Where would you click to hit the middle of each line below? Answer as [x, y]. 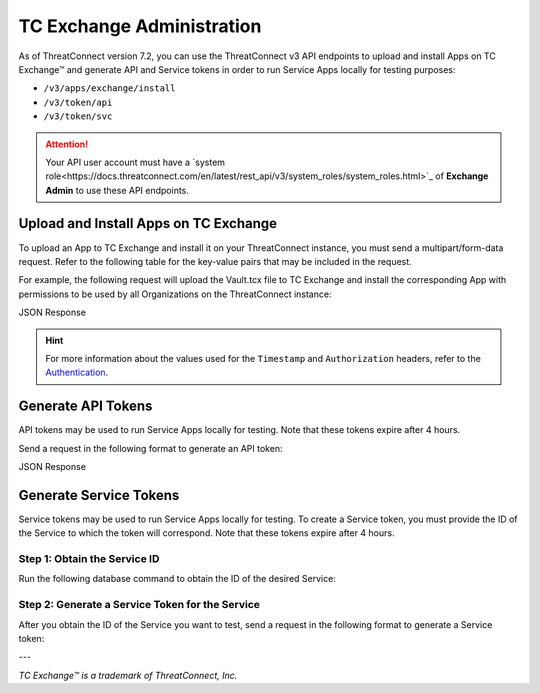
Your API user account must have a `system [135, 162]
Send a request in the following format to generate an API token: [151, 448]
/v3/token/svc [78, 116]
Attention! [67, 144]
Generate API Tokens [85, 406]
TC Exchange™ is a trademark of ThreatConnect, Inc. [128, 675]
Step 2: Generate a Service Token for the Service [139, 605]
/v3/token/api [78, 102]
